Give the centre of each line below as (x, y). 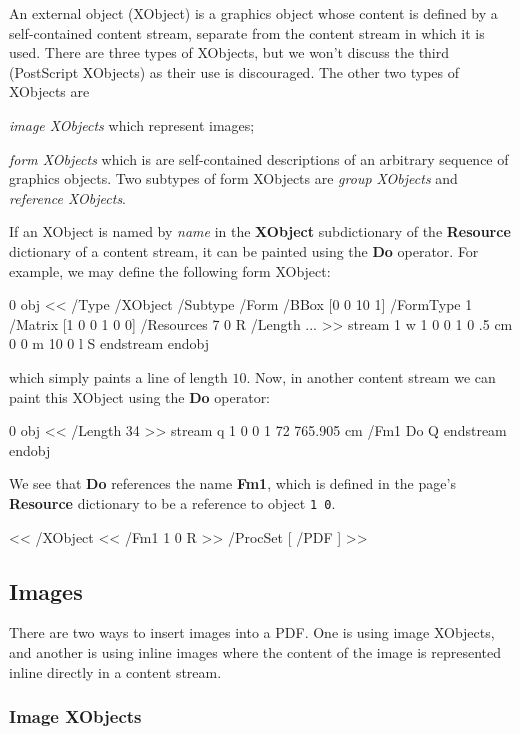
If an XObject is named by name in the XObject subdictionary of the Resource (260, 231)
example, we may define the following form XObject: (170, 270)
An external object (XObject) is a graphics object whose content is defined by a (253, 13)
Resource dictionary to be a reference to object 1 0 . (172, 502)
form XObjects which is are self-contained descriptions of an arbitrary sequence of (259, 158)
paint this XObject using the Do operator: (140, 396)
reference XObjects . (68, 197)
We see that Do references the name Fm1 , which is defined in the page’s (232, 483)
